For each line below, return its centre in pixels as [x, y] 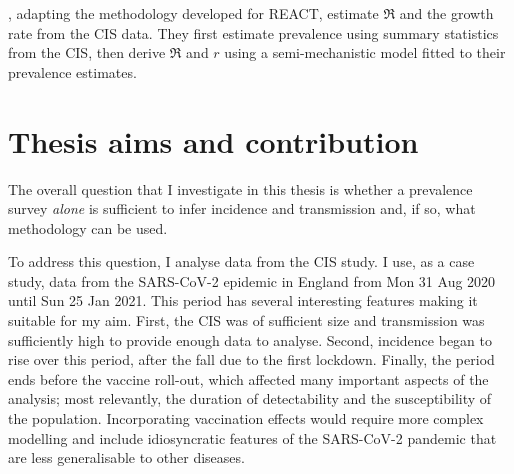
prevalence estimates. [72, 71]
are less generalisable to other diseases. [126, 457]
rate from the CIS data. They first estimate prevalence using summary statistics [253, 32]
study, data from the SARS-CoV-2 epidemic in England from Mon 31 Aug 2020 [252, 280]
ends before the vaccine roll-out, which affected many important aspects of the [248, 378]
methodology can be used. [88, 227]
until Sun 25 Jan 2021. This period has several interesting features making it [243, 300]
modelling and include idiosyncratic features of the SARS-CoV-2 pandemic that [252, 437]
